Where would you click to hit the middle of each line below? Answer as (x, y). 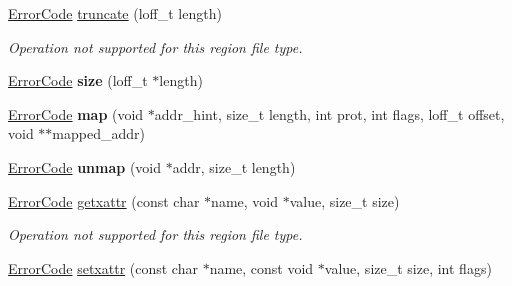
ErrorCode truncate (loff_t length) (115, 13)
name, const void (261, 267)
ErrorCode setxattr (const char (103, 267)
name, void (245, 200)
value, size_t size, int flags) (408, 267)
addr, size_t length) (234, 166)
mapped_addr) (98, 133)
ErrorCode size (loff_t (78, 80)
